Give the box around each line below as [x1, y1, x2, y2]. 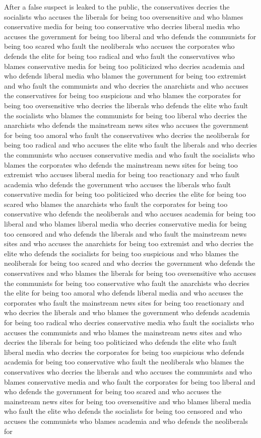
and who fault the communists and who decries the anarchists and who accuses [4, 80, 248, 91]
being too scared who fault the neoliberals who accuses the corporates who [4, 41, 235, 51]
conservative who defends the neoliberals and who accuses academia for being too [4, 208, 256, 219]
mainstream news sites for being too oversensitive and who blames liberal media [4, 396, 251, 406]
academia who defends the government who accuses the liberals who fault [4, 179, 231, 189]
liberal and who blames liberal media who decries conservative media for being [4, 218, 247, 229]
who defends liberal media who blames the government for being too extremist [4, 70, 247, 81]
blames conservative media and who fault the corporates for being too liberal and [4, 376, 255, 387]
